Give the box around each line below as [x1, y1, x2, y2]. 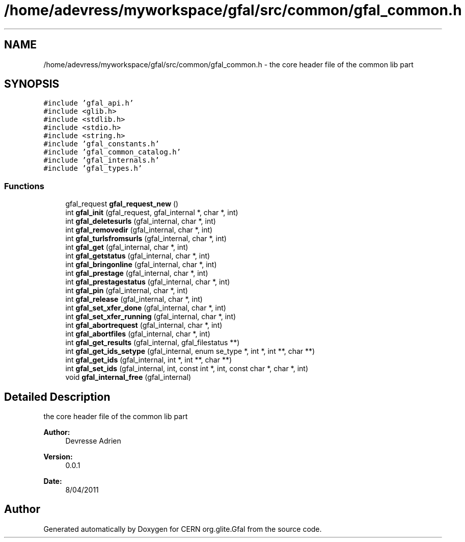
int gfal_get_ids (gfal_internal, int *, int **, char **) [65, 355, 232, 365]
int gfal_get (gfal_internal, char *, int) [65, 243, 188, 252]
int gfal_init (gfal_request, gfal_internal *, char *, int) [65, 208, 238, 217]
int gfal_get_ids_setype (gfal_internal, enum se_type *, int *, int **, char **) [65, 347, 315, 356]
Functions [4, 180, 44, 191]
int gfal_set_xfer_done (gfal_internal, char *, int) [65, 303, 226, 313]
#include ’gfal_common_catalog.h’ [43, 148, 181, 157]
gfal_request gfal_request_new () [65, 199, 179, 209]
